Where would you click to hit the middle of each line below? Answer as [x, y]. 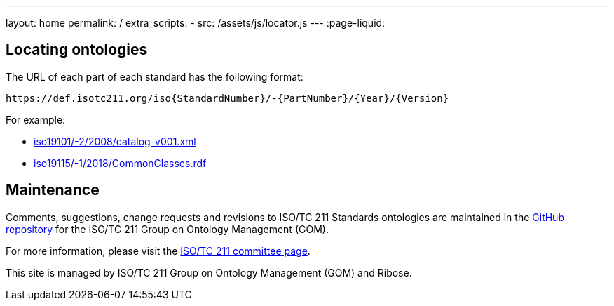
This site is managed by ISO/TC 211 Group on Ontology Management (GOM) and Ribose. [209, 272]
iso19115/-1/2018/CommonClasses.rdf [120, 163]
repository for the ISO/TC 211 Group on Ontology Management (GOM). [167, 229]
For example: [36, 119]
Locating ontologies [77, 50]
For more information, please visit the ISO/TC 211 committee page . [158, 251]
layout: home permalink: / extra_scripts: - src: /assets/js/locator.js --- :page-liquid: [196, 23]
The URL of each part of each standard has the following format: [155, 76]
